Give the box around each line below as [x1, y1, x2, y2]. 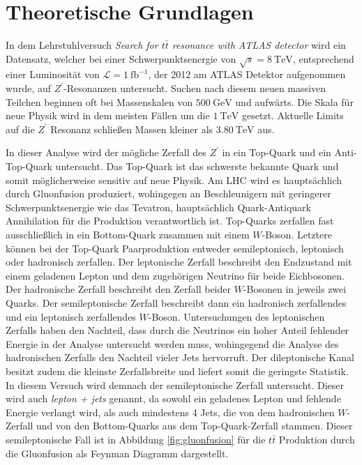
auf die [6, 121, 35, 136]
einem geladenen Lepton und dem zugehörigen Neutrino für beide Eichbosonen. [6, 268, 345, 282]
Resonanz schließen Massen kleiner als [50, 121, 213, 136]
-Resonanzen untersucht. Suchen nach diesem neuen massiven [63, 81, 326, 96]
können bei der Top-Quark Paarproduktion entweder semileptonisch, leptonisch [6, 241, 344, 255]
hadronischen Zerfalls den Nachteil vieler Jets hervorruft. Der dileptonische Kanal [6, 350, 354, 365]
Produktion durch [278, 432, 355, 446]
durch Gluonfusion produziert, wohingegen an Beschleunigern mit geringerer [6, 186, 331, 201]
